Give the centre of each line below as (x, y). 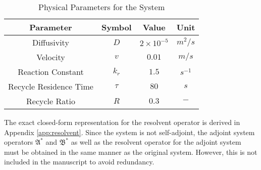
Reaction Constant (51, 72)
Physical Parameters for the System (102, 7)
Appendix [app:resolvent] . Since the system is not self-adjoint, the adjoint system (129, 132)
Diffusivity (51, 42)
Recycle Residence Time (51, 86)
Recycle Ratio (51, 101)
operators (19, 142)
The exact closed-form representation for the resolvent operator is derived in (122, 122)
